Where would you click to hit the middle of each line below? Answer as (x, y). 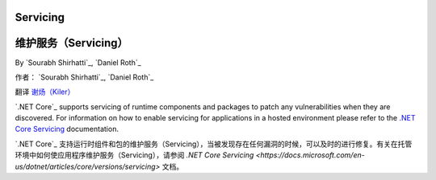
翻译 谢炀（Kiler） (45, 92)
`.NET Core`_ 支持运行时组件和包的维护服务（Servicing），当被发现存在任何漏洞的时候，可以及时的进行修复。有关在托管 (214, 144)
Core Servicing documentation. (67, 129)
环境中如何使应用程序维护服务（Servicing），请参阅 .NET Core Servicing (134, 155)
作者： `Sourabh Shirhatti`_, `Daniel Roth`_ (84, 77)
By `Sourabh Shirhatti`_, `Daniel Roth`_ (78, 62)
